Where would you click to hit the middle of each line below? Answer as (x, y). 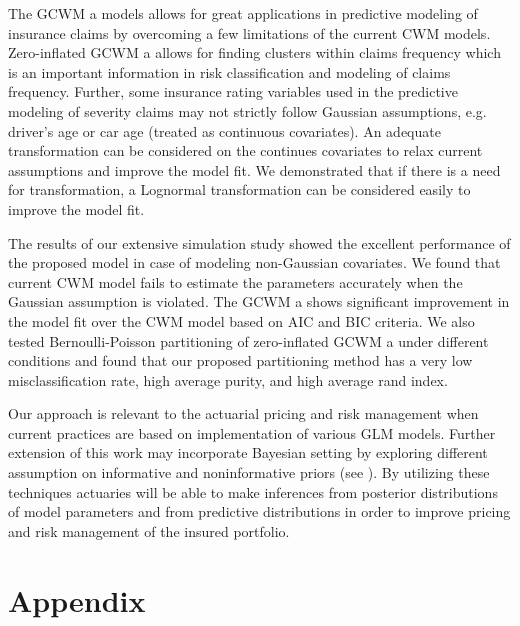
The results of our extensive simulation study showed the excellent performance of (259, 242)
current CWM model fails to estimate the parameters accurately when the (235, 281)
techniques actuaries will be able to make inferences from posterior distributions (253, 491)
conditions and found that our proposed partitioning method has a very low (240, 360)
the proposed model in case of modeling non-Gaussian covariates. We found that (254, 262)
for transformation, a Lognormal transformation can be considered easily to (239, 189)
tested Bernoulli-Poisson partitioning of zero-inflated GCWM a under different (248, 340)
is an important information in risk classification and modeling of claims (229, 71)
